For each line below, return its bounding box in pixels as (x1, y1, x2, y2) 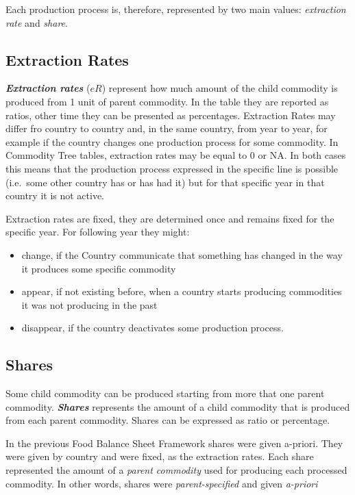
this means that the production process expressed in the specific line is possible (5, 161, 339, 175)
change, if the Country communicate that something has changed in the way (21, 247, 343, 262)
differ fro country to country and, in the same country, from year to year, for (5, 121, 328, 136)
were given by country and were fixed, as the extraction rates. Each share (5, 449, 314, 464)
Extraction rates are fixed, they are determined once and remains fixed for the (5, 211, 334, 225)
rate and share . (5, 15, 68, 29)
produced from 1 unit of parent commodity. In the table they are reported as (5, 94, 329, 108)
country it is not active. (5, 188, 105, 203)
